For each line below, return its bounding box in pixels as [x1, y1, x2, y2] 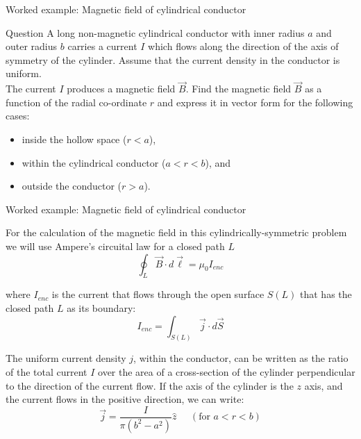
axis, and [304, 378, 343, 392]
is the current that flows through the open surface [51, 287, 265, 301]
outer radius [6, 39, 58, 53]
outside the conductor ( [22, 179, 122, 193]
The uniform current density [6, 351, 126, 365]
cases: [6, 108, 30, 123]
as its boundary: [67, 300, 136, 315]
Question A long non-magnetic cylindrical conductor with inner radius [6, 25, 305, 40]
